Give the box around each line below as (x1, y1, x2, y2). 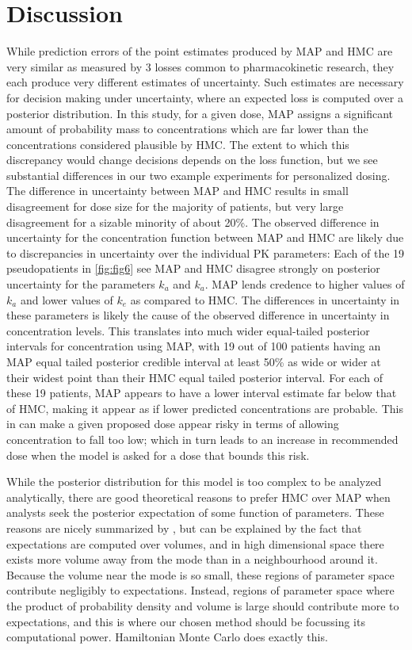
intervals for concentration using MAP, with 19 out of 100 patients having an (6, 338, 381, 354)
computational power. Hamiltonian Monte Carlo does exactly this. (6, 629, 328, 645)
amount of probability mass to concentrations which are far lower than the (6, 120, 368, 137)
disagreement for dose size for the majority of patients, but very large (6, 198, 344, 215)
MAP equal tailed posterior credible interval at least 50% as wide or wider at (6, 354, 381, 369)
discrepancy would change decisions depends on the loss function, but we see (6, 151, 378, 168)
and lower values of (20, 291, 113, 308)
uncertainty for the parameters (6, 276, 155, 292)
